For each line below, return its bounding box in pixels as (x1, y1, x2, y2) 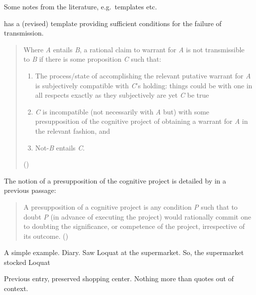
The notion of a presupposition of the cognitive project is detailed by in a (4, 175, 226, 185)
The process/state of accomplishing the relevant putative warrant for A (35, 70, 251, 80)
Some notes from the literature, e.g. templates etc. (4, 1, 157, 11)
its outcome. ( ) (23, 230, 69, 241)
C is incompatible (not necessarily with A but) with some (35, 106, 210, 116)
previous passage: (4, 185, 56, 195)
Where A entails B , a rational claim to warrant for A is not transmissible (23, 44, 245, 54)
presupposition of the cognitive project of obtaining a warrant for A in (35, 116, 248, 126)
